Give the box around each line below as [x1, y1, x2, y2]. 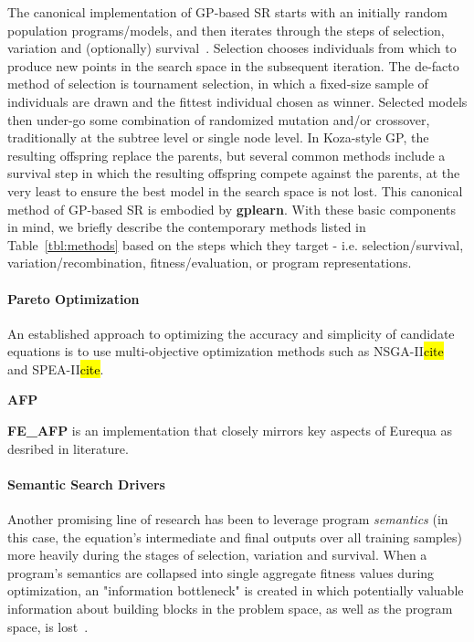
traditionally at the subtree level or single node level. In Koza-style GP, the [7, 128, 429, 147]
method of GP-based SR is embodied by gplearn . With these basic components [7, 199, 457, 218]
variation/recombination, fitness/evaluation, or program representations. [7, 253, 412, 272]
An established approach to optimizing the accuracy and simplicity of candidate [7, 323, 455, 342]
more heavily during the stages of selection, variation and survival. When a [7, 545, 427, 564]
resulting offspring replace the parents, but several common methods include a [7, 145, 446, 164]
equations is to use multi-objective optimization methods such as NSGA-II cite [7, 342, 444, 361]
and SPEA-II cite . [7, 359, 104, 378]
